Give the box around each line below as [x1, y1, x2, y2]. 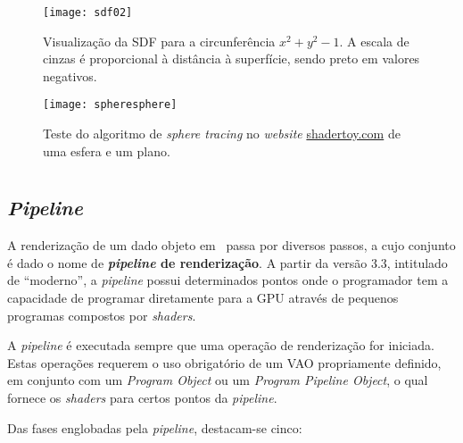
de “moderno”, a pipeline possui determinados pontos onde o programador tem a [7, 271, 449, 289]
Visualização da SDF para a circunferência [43, 31, 276, 50]
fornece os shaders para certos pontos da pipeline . [7, 389, 277, 407]
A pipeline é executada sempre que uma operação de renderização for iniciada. [7, 336, 434, 355]
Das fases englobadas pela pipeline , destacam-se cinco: [7, 418, 302, 437]
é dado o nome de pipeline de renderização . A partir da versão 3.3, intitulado [7, 253, 448, 272]
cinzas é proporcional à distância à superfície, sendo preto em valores [43, 49, 420, 68]
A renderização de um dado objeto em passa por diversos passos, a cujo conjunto [7, 236, 456, 255]
